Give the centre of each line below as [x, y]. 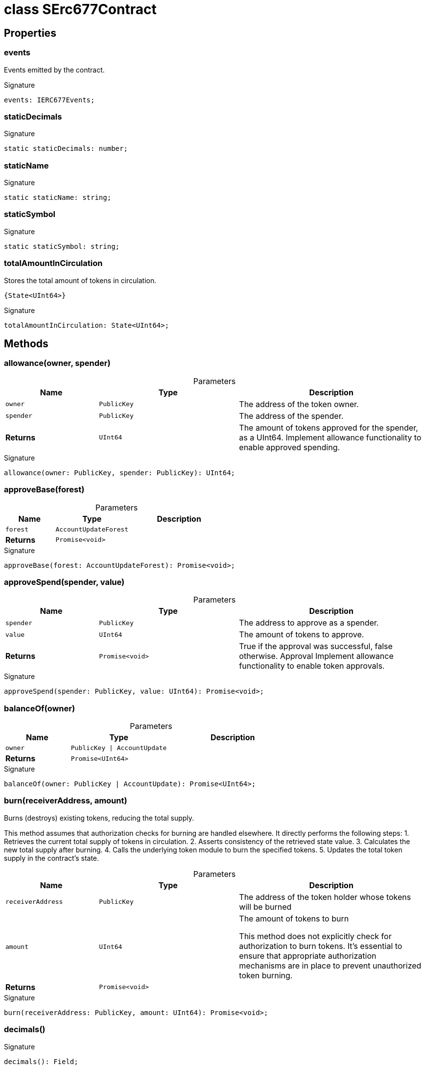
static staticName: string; [58, 198]
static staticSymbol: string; [62, 246]
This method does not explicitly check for [315, 936]
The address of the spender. [291, 416]
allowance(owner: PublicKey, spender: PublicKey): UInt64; [120, 473]
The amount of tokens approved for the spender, [329, 427]
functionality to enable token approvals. [312, 666]
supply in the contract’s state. [52, 858]
